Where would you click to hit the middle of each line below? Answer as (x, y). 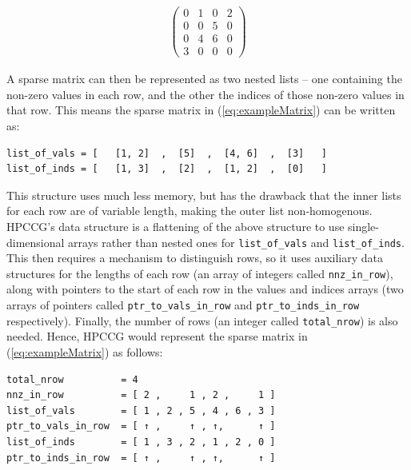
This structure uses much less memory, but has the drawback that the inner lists (204, 195)
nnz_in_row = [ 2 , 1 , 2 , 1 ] (141, 395)
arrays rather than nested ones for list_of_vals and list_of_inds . (236, 242)
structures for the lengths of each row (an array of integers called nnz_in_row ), (200, 273)
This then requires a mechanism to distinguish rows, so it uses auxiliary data (195, 258)
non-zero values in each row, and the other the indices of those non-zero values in (205, 94)
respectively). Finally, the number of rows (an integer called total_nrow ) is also (202, 320)
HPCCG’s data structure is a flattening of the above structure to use (176, 226)
